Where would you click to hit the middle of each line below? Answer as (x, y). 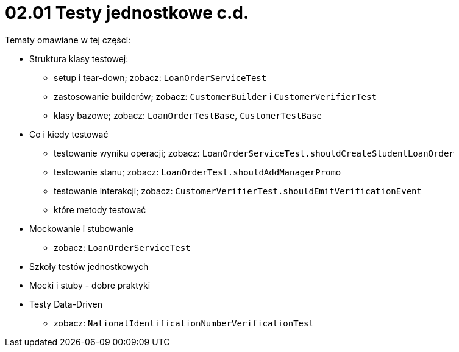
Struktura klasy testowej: (79, 58)
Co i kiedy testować (69, 134)
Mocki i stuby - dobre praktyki (90, 285)
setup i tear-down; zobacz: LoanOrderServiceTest (160, 77)
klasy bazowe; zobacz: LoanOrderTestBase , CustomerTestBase (188, 115)
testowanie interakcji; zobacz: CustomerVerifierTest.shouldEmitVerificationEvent (238, 191)
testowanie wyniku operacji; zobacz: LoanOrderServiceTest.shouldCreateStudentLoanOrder (254, 153)
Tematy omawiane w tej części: (68, 40)
